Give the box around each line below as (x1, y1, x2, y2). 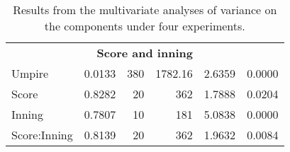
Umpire (11, 65, 49, 81)
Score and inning (96, 45, 193, 61)
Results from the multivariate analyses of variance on (13, 1, 277, 18)
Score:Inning (11, 127, 73, 143)
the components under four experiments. (44, 18, 245, 34)
